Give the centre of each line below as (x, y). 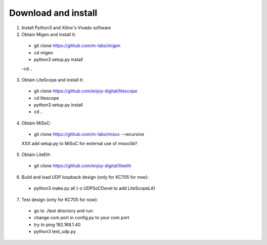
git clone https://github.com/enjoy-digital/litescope (86, 91)
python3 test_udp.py (55, 232)
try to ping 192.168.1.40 (57, 224)
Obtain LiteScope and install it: (53, 80)
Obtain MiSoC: (36, 123)
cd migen (44, 52)
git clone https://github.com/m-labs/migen (77, 46)
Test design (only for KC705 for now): (60, 200)
